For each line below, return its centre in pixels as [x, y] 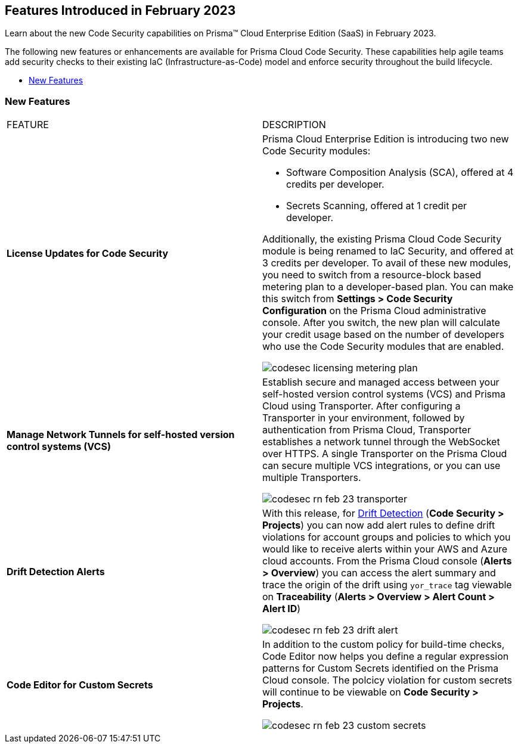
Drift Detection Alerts [56, 572]
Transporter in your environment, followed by [364, 418]
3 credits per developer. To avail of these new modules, [387, 263]
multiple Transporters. [312, 478]
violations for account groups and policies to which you [387, 537]
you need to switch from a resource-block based [372, 275]
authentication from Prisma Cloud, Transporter [367, 430]
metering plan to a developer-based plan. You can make [388, 287]
